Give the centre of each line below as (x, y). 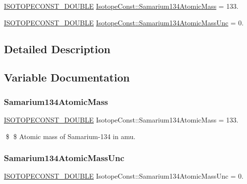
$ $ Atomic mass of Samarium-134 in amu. (71, 136)
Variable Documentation (67, 77)
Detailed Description (57, 49)
